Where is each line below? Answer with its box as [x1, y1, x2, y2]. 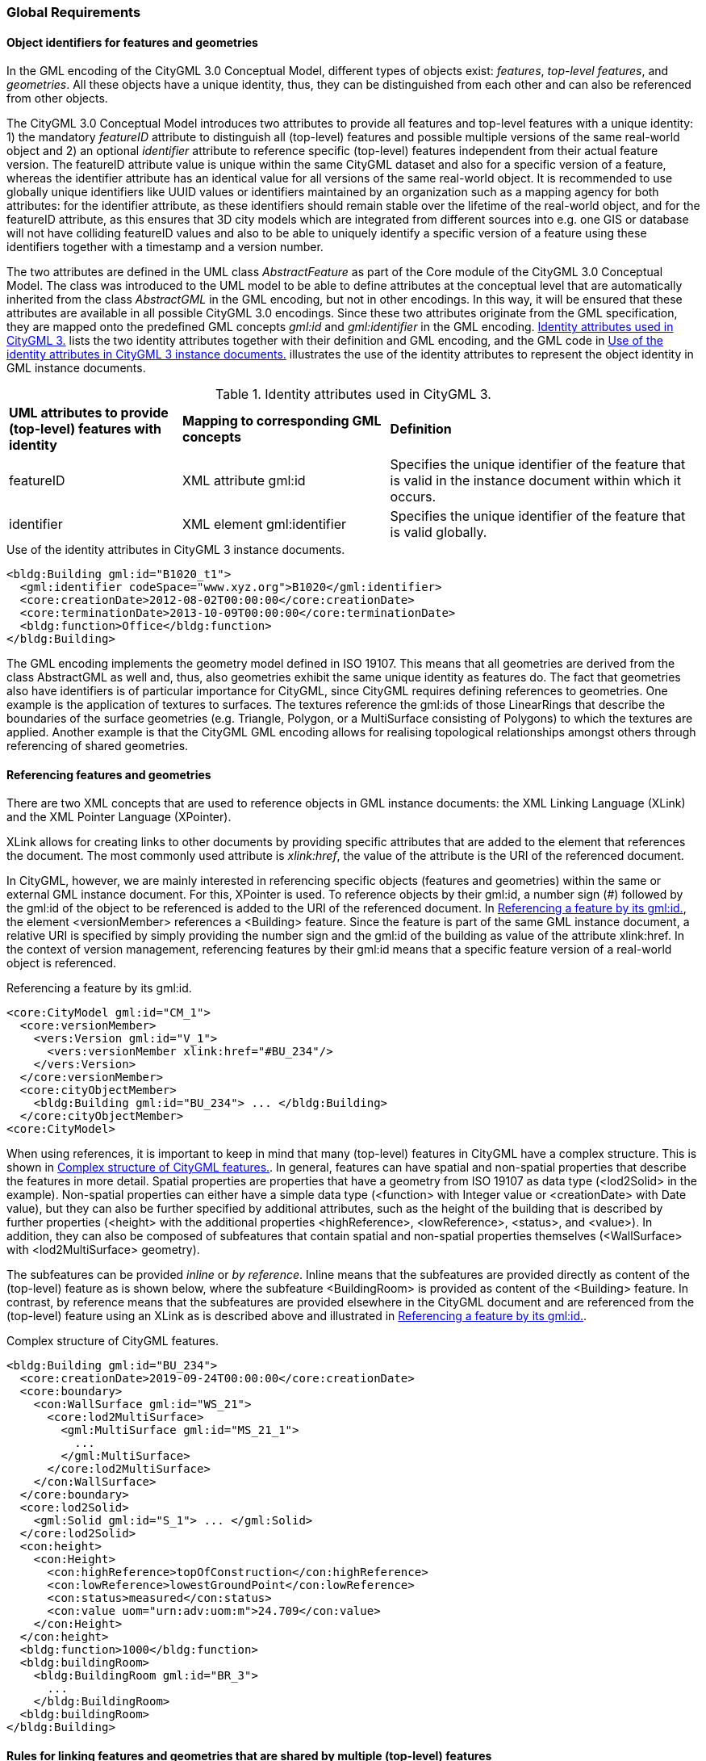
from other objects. [6, 91, 108, 106]
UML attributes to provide [9, 405, 169, 421]
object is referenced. [6, 956, 117, 971]
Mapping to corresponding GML [182, 413, 382, 430]
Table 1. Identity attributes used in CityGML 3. [215, 386, 491, 403]
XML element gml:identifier [182, 516, 346, 533]
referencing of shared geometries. [6, 739, 189, 753]
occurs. [390, 488, 437, 505]
